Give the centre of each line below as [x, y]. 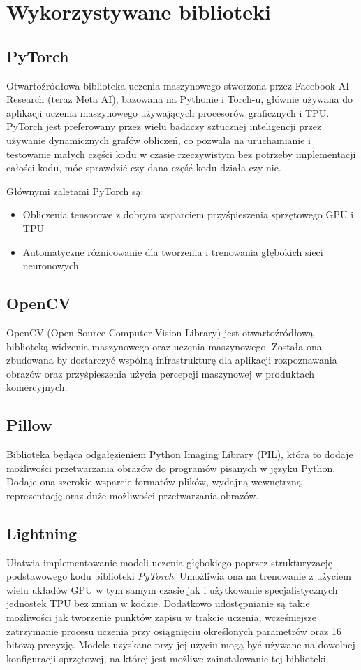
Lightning [42, 533]
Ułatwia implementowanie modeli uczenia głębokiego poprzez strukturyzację [169, 562]
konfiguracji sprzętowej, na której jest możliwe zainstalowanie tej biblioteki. [168, 658]
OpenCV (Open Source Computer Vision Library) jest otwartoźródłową [160, 332]
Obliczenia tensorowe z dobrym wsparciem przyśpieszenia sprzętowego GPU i [188, 214]
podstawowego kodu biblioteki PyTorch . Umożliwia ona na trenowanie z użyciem [179, 576]
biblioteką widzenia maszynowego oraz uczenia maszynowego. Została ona [164, 346]
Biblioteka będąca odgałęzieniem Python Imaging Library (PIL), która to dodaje [180, 454]
